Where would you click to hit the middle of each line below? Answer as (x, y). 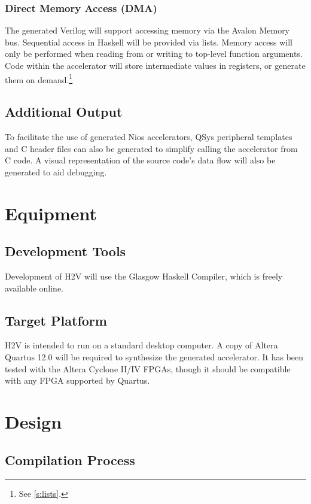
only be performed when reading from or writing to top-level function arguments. (154, 54)
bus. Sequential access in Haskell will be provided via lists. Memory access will (149, 42)
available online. (34, 288)
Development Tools (65, 251)
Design (33, 421)
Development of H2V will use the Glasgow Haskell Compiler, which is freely (144, 276)
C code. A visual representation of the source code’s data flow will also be (140, 160)
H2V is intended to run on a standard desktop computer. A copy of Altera (141, 345)
